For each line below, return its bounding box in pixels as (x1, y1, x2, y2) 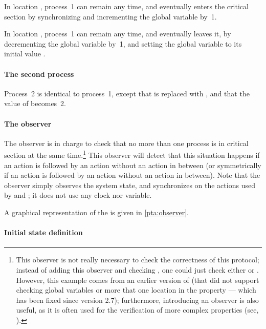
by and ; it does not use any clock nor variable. (4, 190, 152, 200)
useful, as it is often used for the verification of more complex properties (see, (16, 304, 259, 315)
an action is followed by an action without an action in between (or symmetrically (4, 159, 261, 170)
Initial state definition (4, 227, 83, 238)
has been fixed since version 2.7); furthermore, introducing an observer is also (16, 294, 259, 305)
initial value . (4, 48, 46, 59)
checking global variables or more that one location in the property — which (16, 284, 256, 295)
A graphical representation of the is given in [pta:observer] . (4, 207, 189, 217)
